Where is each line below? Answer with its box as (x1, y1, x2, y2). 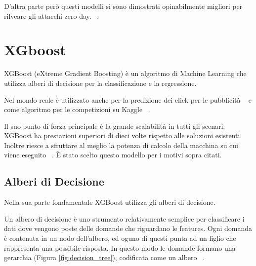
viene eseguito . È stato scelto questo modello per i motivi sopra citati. (4, 150, 222, 160)
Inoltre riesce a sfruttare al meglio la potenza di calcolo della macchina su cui (4, 140, 239, 150)
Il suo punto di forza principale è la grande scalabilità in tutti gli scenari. (4, 120, 225, 131)
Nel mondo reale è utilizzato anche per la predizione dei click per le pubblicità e (4, 94, 252, 105)
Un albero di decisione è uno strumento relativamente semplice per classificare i (4, 213, 245, 224)
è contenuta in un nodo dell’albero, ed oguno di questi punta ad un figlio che (4, 233, 236, 243)
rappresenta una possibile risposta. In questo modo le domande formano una (4, 242, 236, 253)
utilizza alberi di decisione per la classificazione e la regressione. (4, 77, 197, 88)
